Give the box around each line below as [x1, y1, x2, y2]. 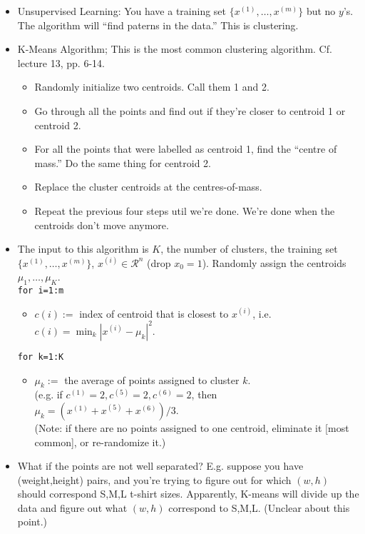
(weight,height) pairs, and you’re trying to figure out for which [17, 472, 292, 487]
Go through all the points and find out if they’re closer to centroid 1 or [34, 103, 346, 118]
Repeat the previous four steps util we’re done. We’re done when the [34, 203, 335, 218]
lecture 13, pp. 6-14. [17, 55, 105, 70]
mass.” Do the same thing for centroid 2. [34, 155, 212, 170]
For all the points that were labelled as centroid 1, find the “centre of [34, 141, 337, 156]
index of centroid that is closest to [79, 306, 229, 321]
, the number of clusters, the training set [160, 241, 338, 256]
